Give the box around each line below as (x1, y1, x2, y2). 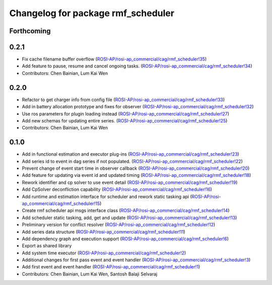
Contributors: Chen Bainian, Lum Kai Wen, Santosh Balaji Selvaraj (22, 271, 158, 277)
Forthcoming (9, 27, 51, 35)
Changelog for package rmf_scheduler (9, 8, 175, 19)
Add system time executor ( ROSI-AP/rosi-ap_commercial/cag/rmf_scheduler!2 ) (22, 250, 186, 256)
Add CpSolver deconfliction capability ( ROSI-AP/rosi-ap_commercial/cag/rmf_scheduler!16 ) (22, 186, 213, 192)
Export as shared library (22, 243, 72, 249)
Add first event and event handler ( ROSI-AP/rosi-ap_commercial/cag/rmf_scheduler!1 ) (22, 264, 200, 270)
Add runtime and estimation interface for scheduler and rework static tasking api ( (22, 193, 192, 199)
